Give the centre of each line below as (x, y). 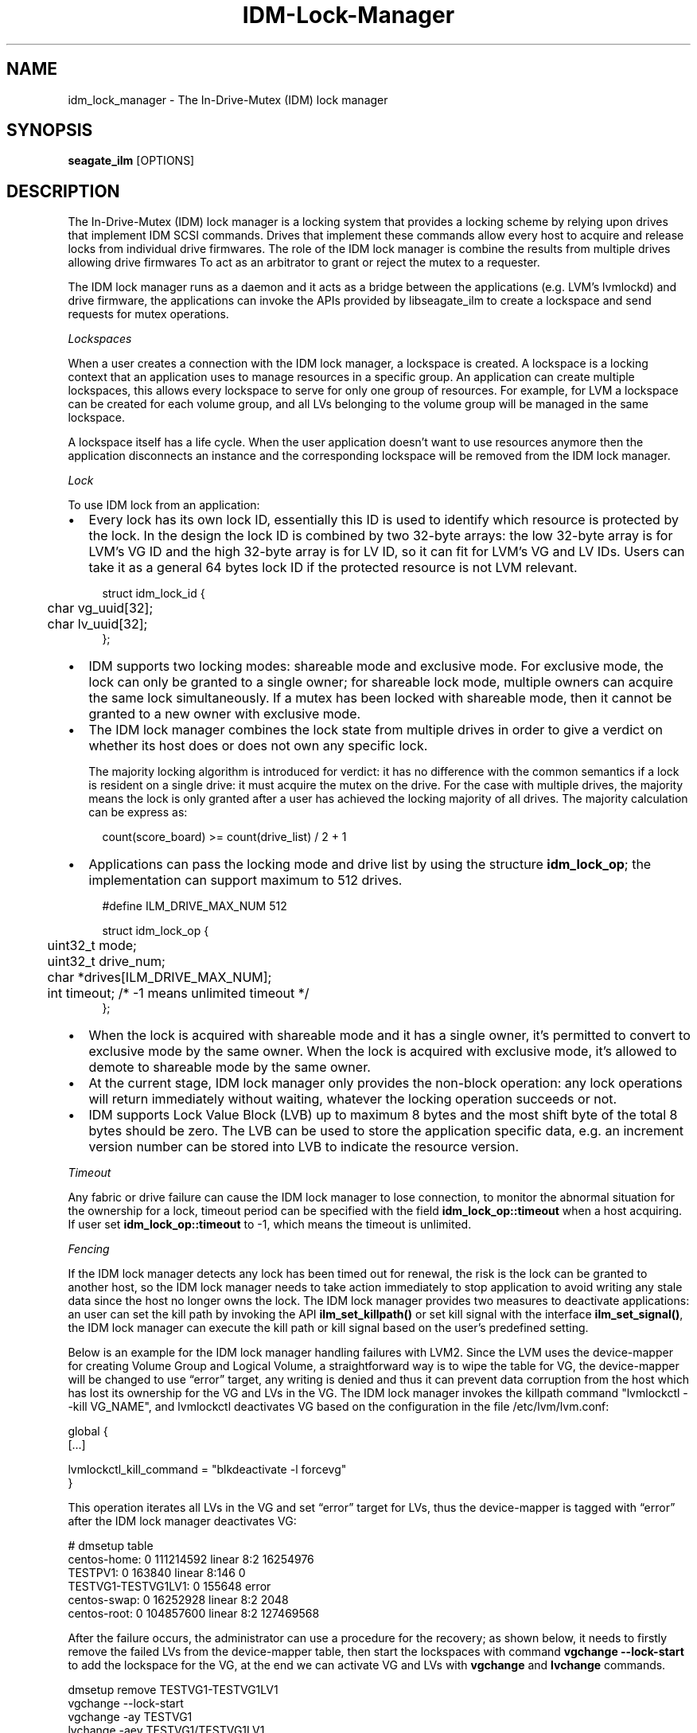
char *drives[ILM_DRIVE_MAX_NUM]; (160, 977)
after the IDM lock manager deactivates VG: (182, 1521)
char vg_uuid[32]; (100, 608)
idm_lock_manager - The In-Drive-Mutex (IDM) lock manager (228, 99)
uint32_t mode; (92, 946)
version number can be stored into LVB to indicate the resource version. (304, 1147)
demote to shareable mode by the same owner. (230, 1067)
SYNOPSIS (50, 130)
